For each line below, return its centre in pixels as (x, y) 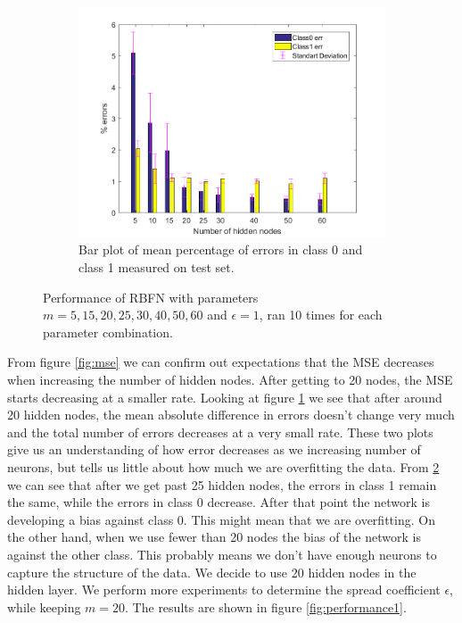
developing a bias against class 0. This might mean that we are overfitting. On (221, 519)
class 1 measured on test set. (157, 267)
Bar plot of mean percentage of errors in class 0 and (221, 249)
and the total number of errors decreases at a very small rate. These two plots (220, 432)
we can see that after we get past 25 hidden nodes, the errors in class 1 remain (222, 484)
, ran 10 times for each (321, 315)
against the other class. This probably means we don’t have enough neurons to (222, 554)
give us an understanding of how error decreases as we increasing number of (214, 449)
